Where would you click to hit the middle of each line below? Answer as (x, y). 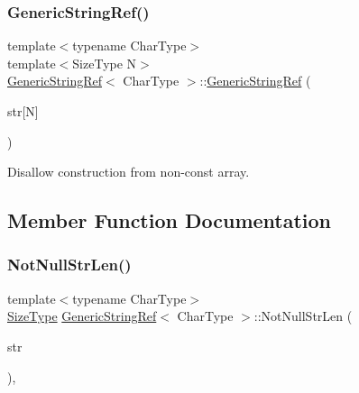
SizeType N (105, 63)
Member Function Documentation (170, 220)
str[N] (23, 111)
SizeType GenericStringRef (82, 316)
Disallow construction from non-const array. (129, 172)
